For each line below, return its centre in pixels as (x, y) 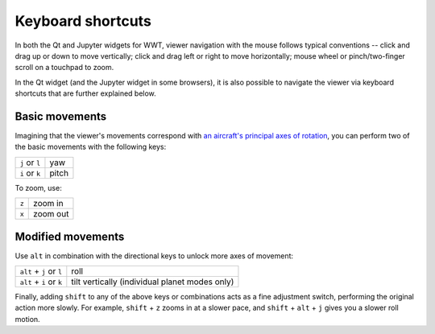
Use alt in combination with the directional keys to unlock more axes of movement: (154, 256)
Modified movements (70, 236)
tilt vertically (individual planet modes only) (153, 282)
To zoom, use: (38, 188)
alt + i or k (41, 282)
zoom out (51, 214)
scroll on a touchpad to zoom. (64, 68)
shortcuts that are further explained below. (85, 93)
